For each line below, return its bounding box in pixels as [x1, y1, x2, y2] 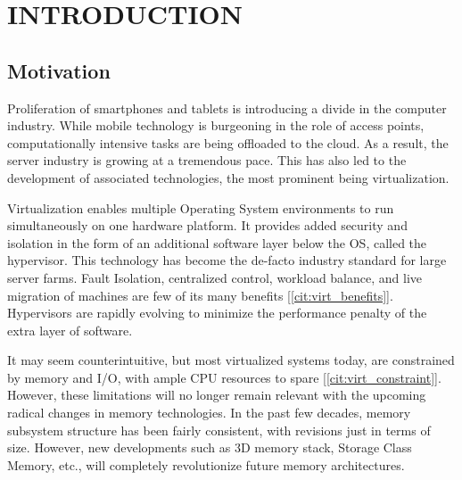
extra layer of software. [7, 320, 133, 339]
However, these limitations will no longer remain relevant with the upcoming [7, 385, 426, 404]
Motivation [7, 56, 111, 84]
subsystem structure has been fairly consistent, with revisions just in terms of [7, 420, 431, 439]
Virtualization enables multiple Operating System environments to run [7, 198, 394, 217]
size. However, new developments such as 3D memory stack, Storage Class [7, 438, 412, 457]
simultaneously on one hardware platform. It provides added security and [7, 216, 408, 235]
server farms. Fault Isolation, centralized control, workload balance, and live [7, 268, 423, 286]
